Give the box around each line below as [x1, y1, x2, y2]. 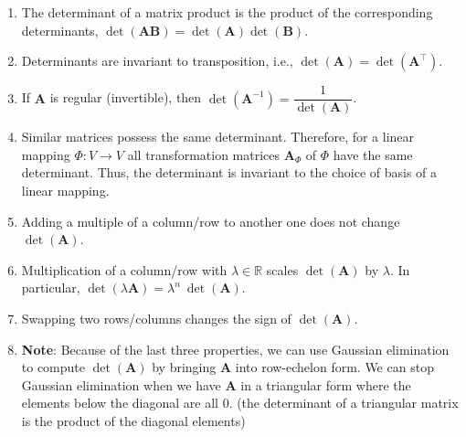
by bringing [152, 357, 217, 377]
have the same [333, 144, 413, 164]
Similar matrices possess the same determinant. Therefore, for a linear [21, 127, 415, 146]
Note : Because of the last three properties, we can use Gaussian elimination [21, 339, 450, 358]
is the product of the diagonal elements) [21, 410, 246, 430]
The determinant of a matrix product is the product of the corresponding [21, 3, 433, 21]
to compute [21, 357, 86, 377]
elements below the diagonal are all [21, 393, 218, 412]
